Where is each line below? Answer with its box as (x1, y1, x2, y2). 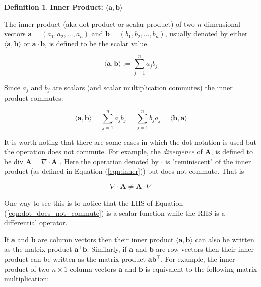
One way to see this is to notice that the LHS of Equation (4, 198, 183, 208)
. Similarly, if (87, 244, 127, 254)
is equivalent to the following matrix (145, 263, 257, 274)
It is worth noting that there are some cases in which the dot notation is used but (4, 136, 257, 147)
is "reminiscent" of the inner (165, 156, 251, 166)
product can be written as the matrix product (4, 254, 146, 264)
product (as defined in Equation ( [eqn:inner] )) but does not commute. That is (4, 166, 244, 176)
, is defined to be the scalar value (45, 38, 147, 48)
